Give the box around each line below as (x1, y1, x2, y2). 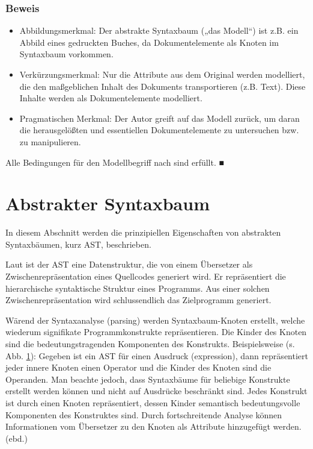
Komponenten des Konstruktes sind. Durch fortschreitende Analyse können (5, 408, 282, 421)
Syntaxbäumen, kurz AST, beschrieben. (5, 237, 151, 250)
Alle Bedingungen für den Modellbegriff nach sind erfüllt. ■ (5, 155, 224, 168)
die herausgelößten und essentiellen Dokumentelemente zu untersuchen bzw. (19, 124, 299, 136)
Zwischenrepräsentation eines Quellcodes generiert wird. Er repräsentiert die (5, 270, 286, 283)
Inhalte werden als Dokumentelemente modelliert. (19, 92, 202, 104)
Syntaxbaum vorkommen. (19, 48, 114, 60)
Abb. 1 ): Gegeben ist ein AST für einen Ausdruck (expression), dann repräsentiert (5, 349, 308, 362)
